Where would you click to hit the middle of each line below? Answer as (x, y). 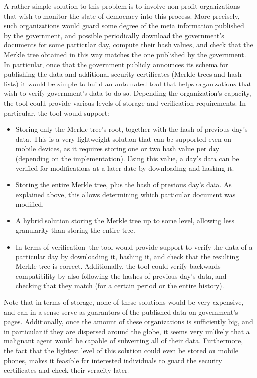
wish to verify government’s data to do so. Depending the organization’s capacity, (128, 93)
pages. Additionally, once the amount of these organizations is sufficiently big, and (128, 321)
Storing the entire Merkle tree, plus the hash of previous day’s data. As (124, 185)
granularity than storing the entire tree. (75, 230)
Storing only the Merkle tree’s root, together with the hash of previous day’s (131, 129)
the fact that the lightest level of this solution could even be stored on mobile (121, 350)
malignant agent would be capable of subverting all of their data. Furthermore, (124, 341)
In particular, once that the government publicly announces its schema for (116, 64)
